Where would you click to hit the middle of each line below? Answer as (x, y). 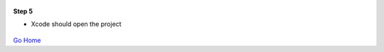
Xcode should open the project (76, 24)
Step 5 (23, 11)
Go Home (27, 40)
